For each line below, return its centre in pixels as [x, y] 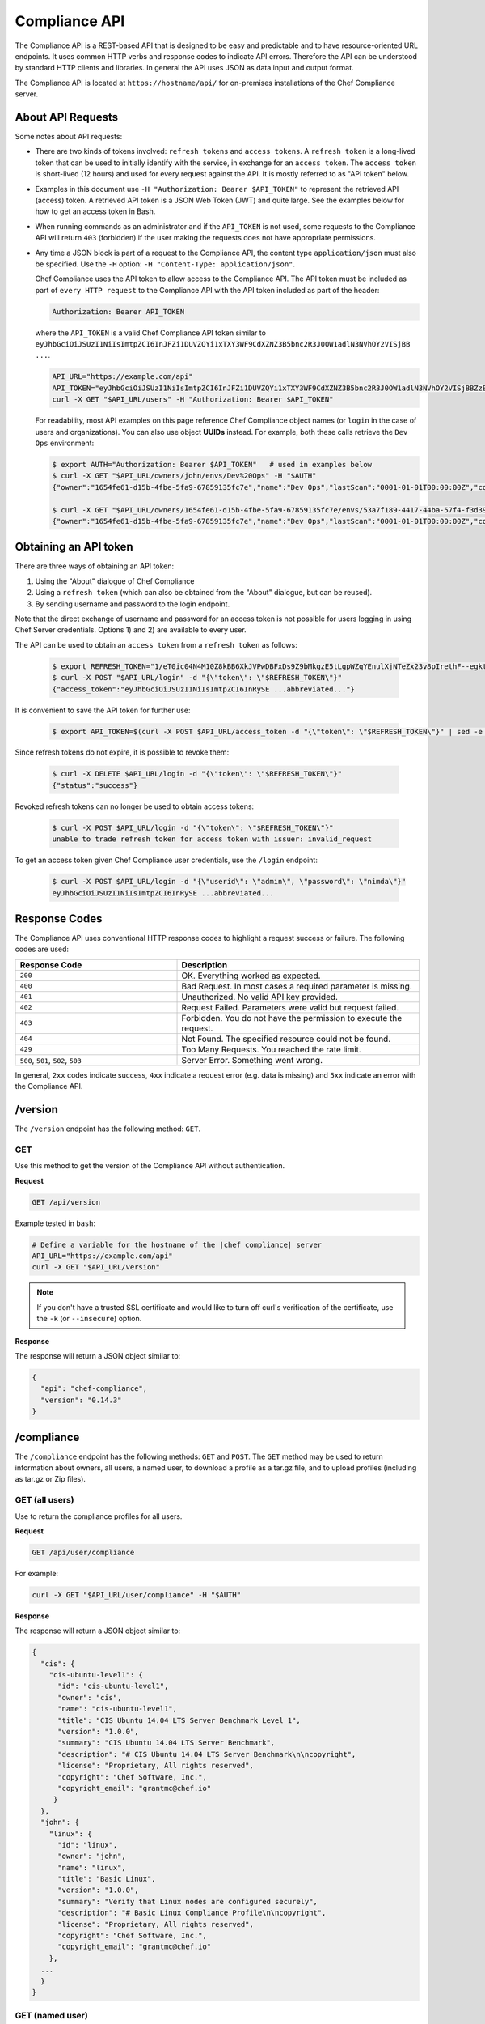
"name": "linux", [92, 1867]
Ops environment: [65, 443]
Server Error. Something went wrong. [252, 1060]
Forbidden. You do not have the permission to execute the [292, 1018]
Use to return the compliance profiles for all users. [99, 1516]
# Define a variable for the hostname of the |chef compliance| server [177, 1244]
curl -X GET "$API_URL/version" [96, 1267]
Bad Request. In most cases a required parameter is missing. [297, 986]
